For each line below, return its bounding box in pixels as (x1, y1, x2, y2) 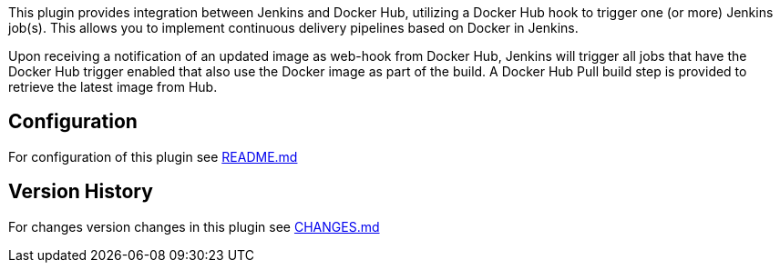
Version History (8, 180, 153, 204)
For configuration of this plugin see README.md (8, 148, 298, 165)
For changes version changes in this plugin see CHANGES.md (8, 218, 380, 235)
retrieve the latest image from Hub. (8, 79, 218, 95)
